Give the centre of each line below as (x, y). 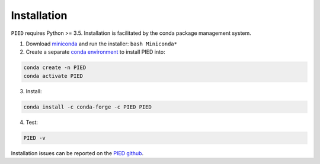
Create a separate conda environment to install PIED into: (95, 52)
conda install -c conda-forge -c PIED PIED (88, 107)
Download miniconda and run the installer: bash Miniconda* (102, 44)
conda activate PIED (53, 76)
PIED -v (34, 138)
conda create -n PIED (55, 68)
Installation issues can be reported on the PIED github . (77, 153)
